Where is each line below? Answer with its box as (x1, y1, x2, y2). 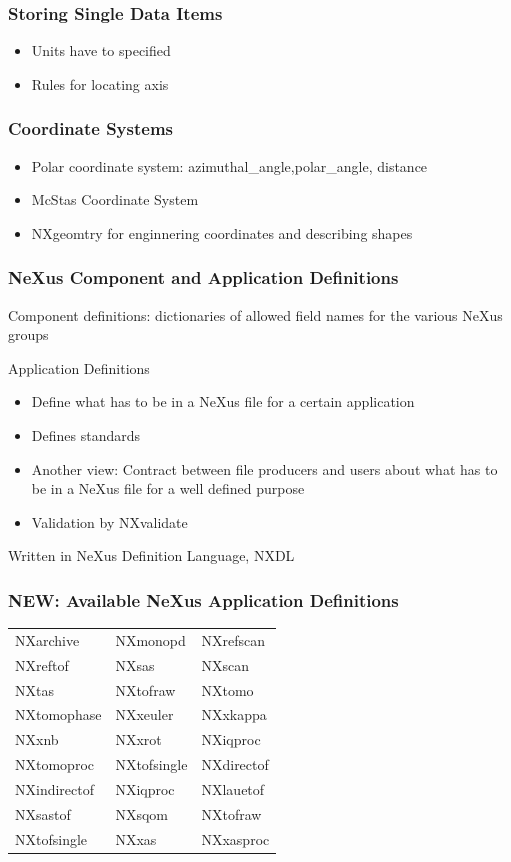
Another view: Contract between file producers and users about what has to (31, 458, 498, 479)
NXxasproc (201, 828, 270, 849)
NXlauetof (201, 779, 265, 799)
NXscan (201, 654, 249, 675)
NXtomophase (15, 704, 102, 725)
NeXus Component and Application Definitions (8, 265, 399, 290)
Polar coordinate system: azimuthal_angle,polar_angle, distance (31, 155, 428, 176)
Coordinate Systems (8, 116, 174, 141)
